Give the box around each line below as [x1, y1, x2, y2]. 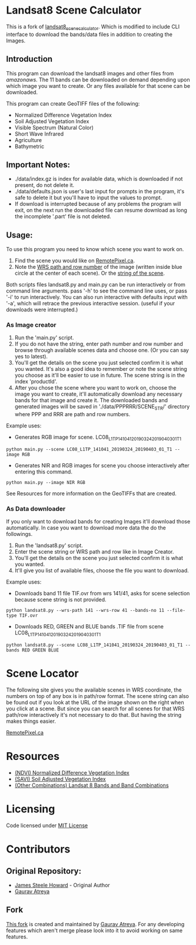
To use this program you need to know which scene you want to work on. [6, 246, 184, 253]
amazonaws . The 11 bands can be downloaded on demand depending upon [6, 76, 190, 83]
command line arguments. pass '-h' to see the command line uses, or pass [6, 287, 187, 295]
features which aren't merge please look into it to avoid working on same [6, 927, 183, 934]
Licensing [6, 802, 55, 816]
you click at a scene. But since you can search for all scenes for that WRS [6, 705, 185, 712]
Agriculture [14, 136, 42, 143]
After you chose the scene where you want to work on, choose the [14, 384, 177, 391]
